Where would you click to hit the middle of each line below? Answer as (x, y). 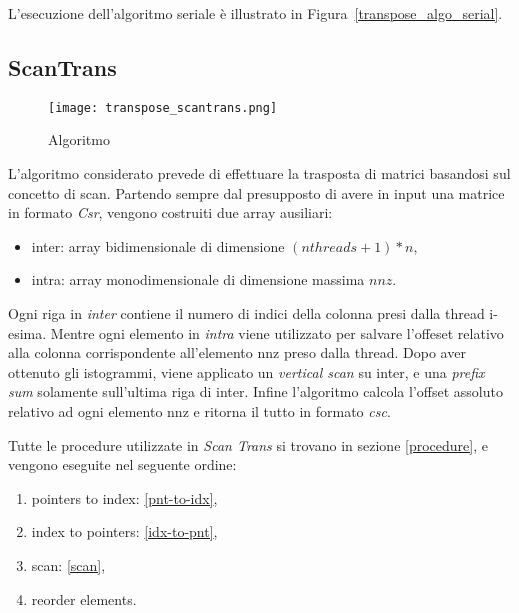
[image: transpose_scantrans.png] (163, 107)
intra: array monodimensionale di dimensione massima (198, 279)
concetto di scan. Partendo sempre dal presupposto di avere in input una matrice (256, 192)
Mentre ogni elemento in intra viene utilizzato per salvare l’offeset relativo (277, 332)
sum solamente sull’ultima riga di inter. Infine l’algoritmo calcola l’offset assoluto (255, 391)
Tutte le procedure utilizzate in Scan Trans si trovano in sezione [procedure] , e (248, 444)
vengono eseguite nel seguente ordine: (122, 464)
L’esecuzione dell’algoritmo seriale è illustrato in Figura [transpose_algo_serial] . (255, 13)
